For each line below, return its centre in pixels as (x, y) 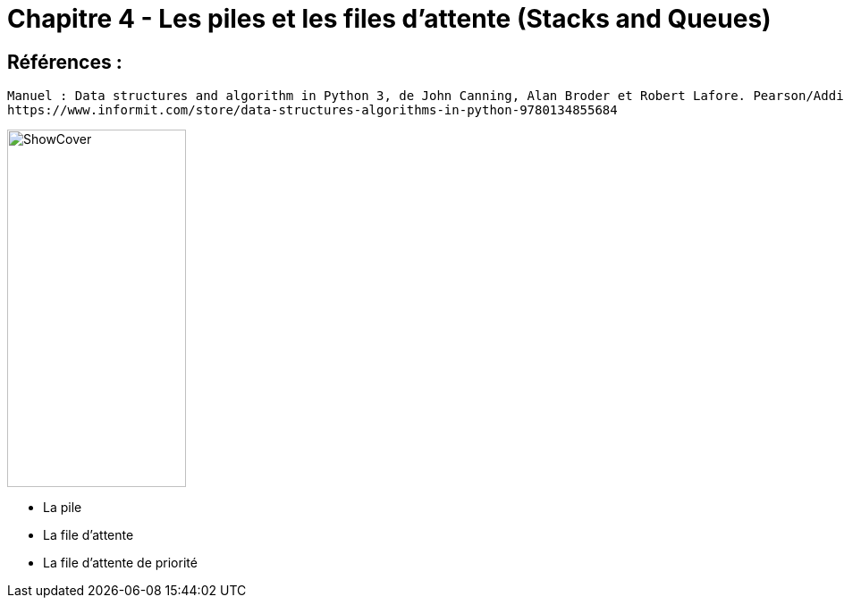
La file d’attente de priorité (120, 563)
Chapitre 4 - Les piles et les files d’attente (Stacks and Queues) (389, 19)
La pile (63, 508)
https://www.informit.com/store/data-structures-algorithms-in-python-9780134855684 (312, 110)
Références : (65, 62)
